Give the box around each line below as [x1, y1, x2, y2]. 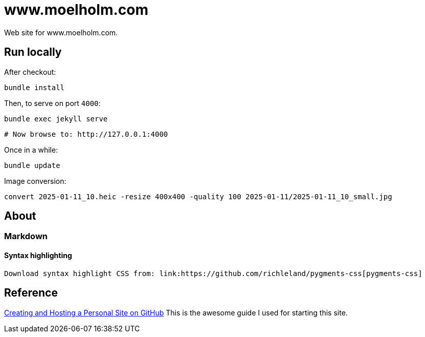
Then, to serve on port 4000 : [4, 98, 101, 108]
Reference [4, 286, 58, 300]
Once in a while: [4, 145, 58, 154]
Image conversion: [4, 176, 66, 185]
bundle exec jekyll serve [4, 114, 108, 123]
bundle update [4, 161, 60, 170]
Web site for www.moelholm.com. [4, 28, 118, 37]
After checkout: [4, 67, 56, 76]
